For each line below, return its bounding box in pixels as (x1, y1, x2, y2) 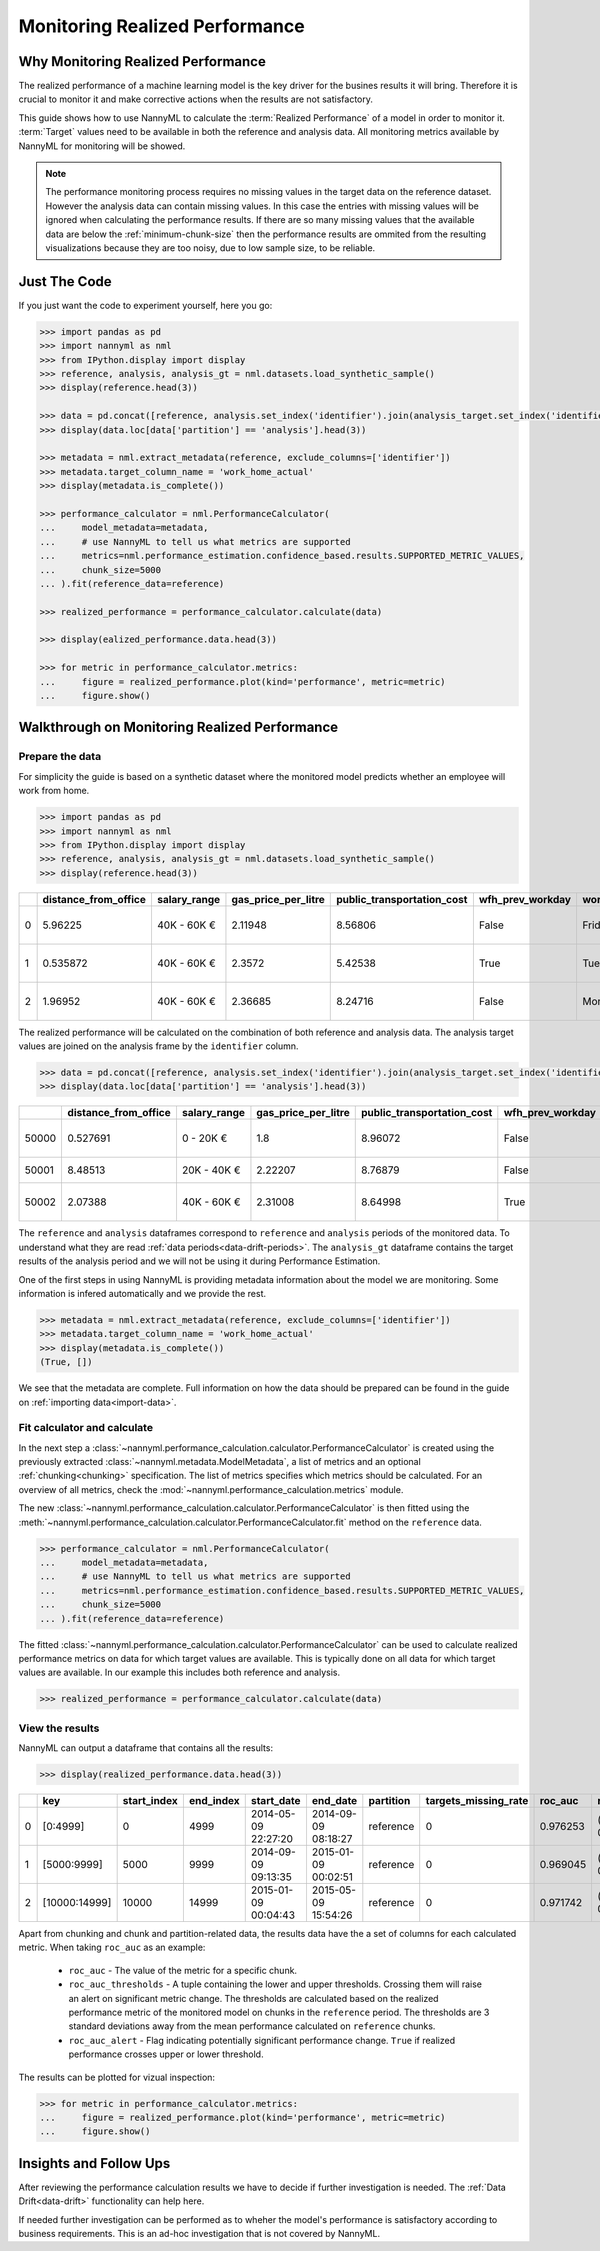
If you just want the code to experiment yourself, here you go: (18, 299, 273, 311)
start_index (122, 1794, 179, 1808)
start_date (250, 1794, 301, 1808)
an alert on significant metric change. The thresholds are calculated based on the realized (68, 1992, 439, 2004)
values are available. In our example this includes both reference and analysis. (18, 1666, 341, 1679)
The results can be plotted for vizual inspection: (18, 2071, 215, 2083)
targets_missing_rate (425, 1794, 529, 1808)
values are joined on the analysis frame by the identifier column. (18, 1040, 299, 1052)
